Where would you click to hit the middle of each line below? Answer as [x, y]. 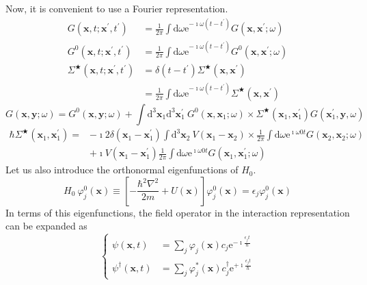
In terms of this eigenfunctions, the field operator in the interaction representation [178, 212]
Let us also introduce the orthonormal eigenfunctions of [122, 170]
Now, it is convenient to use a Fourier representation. [117, 8]
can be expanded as [46, 226]
